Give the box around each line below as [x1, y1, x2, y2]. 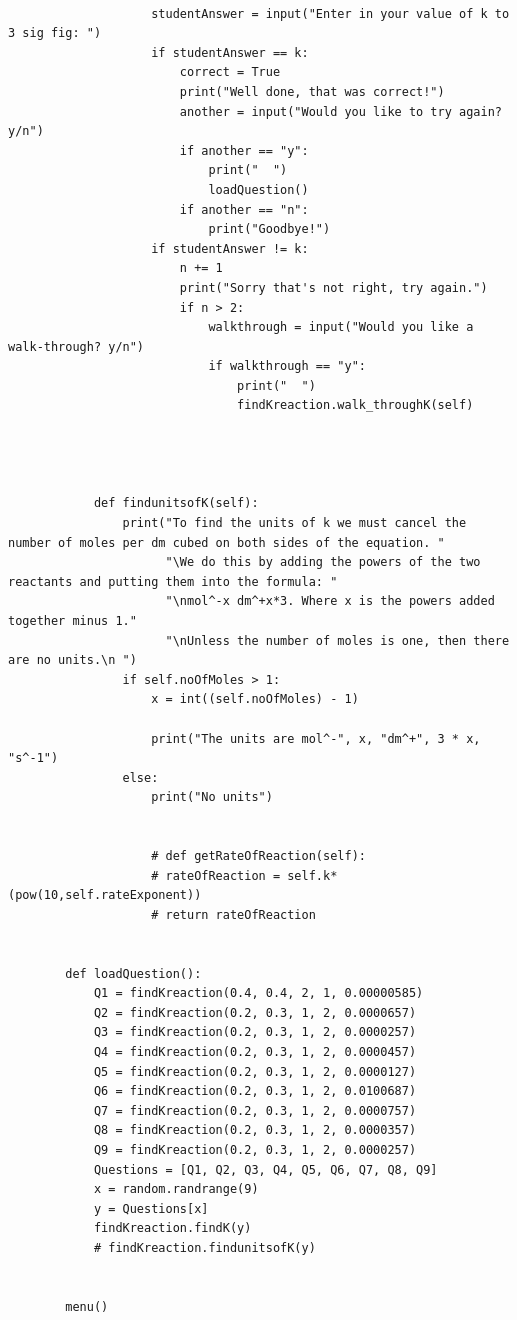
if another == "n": [179, 202, 309, 217]
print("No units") [151, 790, 273, 805]
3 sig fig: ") [8, 26, 102, 41]
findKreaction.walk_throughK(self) [237, 398, 474, 413]
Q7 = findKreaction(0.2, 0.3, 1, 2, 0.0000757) [93, 1103, 417, 1118]
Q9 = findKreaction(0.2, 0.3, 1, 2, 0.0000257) [93, 1143, 417, 1158]
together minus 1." [8, 614, 137, 628]
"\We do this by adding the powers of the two [165, 555, 481, 570]
